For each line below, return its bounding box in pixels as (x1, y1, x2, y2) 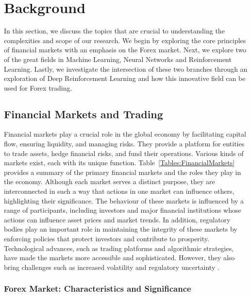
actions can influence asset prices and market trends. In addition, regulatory (4, 214, 231, 224)
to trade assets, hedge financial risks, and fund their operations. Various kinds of (4, 148, 244, 158)
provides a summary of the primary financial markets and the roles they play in (4, 167, 241, 177)
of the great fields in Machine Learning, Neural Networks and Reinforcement (4, 54, 232, 64)
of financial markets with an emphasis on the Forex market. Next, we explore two (4, 45, 247, 55)
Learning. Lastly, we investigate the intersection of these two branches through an (4, 63, 248, 74)
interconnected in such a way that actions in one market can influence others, (4, 186, 234, 196)
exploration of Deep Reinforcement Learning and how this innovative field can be (4, 73, 246, 83)
